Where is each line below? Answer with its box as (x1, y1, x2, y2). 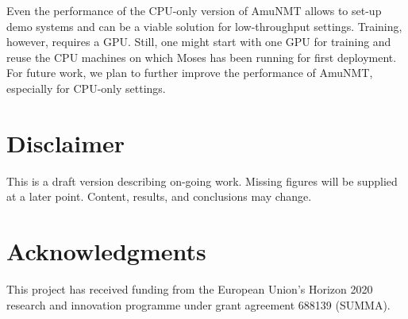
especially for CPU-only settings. (6, 79, 166, 96)
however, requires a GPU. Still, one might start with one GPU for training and (6, 33, 391, 50)
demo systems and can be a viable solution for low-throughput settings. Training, (6, 17, 402, 34)
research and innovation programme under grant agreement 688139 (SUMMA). (6, 296, 391, 313)
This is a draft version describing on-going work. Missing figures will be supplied (6, 172, 398, 189)
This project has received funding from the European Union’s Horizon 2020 (6, 281, 373, 297)
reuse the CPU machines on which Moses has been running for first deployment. (6, 48, 397, 65)
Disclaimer (6, 126, 125, 159)
